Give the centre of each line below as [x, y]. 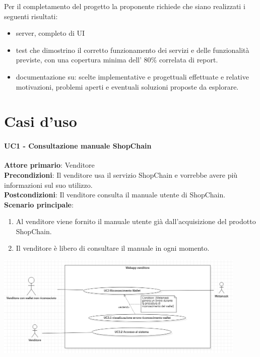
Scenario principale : [39, 204]
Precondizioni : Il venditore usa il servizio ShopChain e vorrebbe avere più [121, 174]
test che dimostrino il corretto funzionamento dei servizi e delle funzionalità [133, 50]
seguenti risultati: [31, 16]
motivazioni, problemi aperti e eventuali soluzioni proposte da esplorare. [127, 86]
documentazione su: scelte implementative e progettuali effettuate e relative [132, 76]
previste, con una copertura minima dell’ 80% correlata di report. [117, 60]
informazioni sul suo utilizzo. [48, 185]
